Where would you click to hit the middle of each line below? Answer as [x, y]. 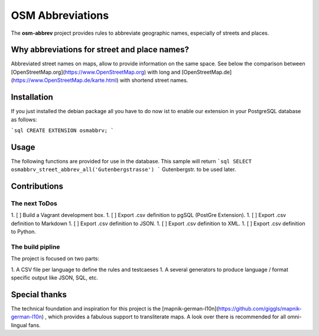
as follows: [24, 119]
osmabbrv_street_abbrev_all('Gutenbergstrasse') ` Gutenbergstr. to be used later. [123, 169]
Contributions [37, 187]
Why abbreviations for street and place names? [100, 50]
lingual [19, 325]
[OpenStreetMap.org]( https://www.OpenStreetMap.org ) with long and [96, 72]
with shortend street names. [154, 80]
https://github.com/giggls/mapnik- [260, 308]
